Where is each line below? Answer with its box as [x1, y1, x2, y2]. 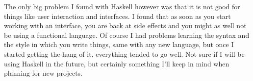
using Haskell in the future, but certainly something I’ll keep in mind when [4, 58, 229, 68]
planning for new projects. [4, 68, 83, 78]
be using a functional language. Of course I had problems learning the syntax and [4, 30, 250, 40]
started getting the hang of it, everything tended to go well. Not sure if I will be [4, 49, 245, 59]
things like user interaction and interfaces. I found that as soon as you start [4, 11, 231, 21]
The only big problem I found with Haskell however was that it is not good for [4, 1, 240, 11]
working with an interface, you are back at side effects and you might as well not [4, 20, 247, 31]
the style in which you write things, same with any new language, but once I [4, 39, 234, 49]
